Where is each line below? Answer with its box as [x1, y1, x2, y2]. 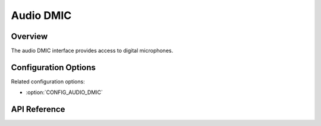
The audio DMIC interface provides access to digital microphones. [11, 47, 174, 54]
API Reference [11, 104, 65, 115]
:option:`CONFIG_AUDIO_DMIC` [26, 89, 103, 96]
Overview [11, 31, 48, 41]
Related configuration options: [11, 77, 86, 85]
